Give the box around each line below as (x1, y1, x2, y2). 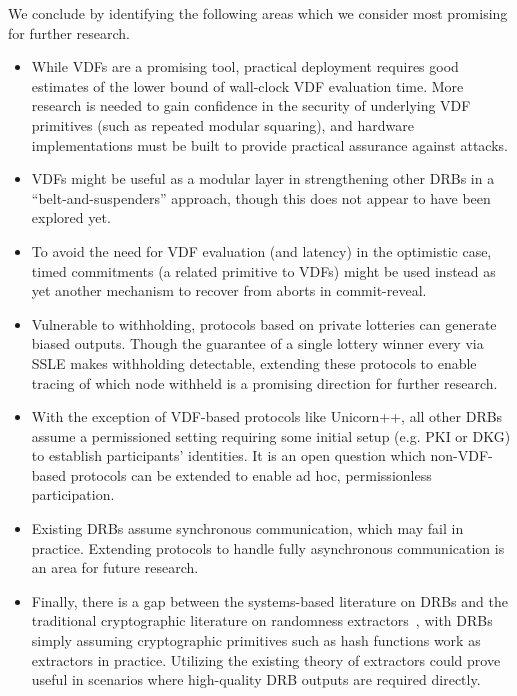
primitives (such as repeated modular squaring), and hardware (31, 114, 414, 135)
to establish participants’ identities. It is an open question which (31, 445, 426, 466)
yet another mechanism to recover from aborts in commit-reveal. (31, 280, 427, 301)
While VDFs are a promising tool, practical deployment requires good (31, 56, 459, 77)
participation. (31, 484, 115, 505)
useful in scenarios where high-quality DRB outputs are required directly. (31, 669, 481, 690)
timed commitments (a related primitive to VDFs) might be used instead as (31, 260, 496, 281)
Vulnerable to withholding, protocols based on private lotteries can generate (31, 313, 497, 334)
